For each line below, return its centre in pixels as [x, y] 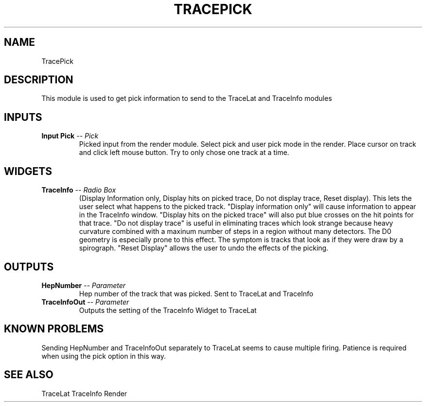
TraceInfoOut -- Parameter [85, 302]
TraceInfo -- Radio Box [79, 190]
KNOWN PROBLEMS [54, 329]
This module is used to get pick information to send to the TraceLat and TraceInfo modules [187, 98]
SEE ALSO [29, 375]
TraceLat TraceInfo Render [84, 393]
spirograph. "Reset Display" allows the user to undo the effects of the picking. [204, 248]
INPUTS [23, 117]
